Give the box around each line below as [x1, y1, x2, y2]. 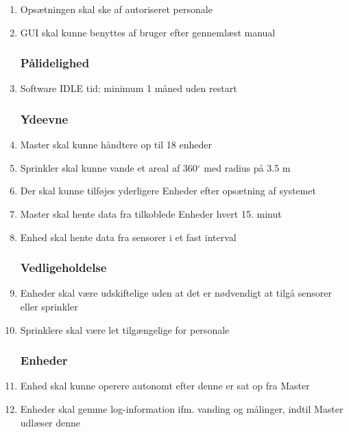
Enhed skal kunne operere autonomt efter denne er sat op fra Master [20, 378, 310, 393]
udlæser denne [20, 415, 81, 429]
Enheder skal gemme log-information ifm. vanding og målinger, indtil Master [20, 402, 344, 416]
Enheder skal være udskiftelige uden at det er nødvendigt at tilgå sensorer [20, 286, 332, 300]
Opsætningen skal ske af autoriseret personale [20, 2, 213, 16]
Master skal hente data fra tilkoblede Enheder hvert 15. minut [20, 207, 282, 220]
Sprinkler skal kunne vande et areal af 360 [20, 160, 197, 174]
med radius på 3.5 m [204, 160, 291, 174]
